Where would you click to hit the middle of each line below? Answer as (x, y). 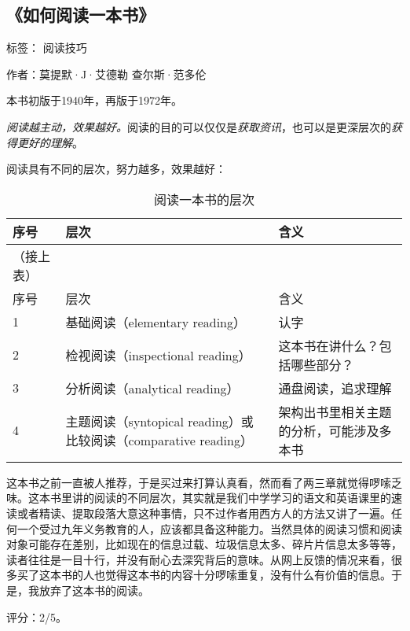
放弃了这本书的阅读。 (94, 590)
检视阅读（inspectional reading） (158, 355)
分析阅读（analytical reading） (152, 388)
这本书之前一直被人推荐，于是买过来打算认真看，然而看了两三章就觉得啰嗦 (199, 482)
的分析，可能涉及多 (335, 430)
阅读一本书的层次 (204, 199)
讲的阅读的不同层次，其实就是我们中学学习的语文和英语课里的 (231, 498)
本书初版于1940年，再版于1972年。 (94, 100)
